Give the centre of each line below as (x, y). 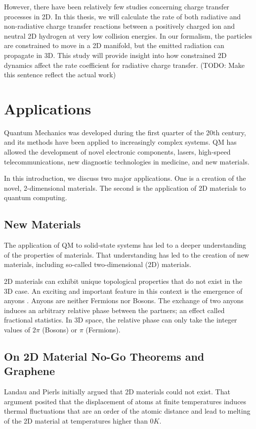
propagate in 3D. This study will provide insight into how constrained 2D (115, 55)
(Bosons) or (60, 329)
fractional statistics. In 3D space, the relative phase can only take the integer (121, 320)
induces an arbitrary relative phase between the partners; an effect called (114, 310)
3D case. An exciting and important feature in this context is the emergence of (123, 291)
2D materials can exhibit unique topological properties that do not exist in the (123, 281)
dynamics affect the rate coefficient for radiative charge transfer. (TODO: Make (125, 65)
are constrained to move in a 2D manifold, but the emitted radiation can (114, 45)
